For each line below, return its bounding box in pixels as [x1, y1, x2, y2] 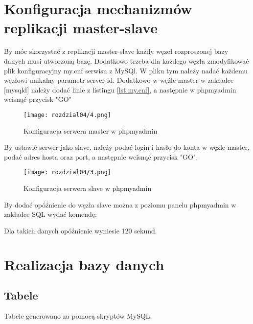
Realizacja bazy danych [4, 254, 164, 274]
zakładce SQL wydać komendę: [4, 209, 97, 219]
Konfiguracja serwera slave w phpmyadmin [23, 183, 152, 193]
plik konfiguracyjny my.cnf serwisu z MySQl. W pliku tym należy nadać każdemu [4, 65, 248, 75]
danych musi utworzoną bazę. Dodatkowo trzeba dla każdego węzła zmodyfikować [4, 55, 249, 66]
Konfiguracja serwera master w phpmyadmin [23, 125, 158, 136]
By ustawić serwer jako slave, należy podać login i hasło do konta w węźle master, [4, 142, 250, 152]
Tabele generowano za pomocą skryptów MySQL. [4, 310, 152, 321]
